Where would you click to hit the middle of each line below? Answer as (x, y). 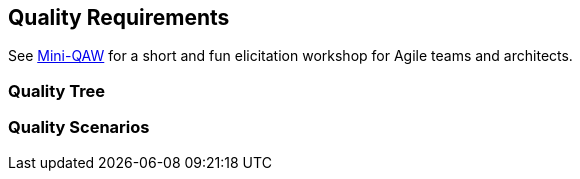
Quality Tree (57, 90)
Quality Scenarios (79, 127)
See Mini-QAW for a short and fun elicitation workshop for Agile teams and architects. (290, 56)
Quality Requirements (119, 17)
